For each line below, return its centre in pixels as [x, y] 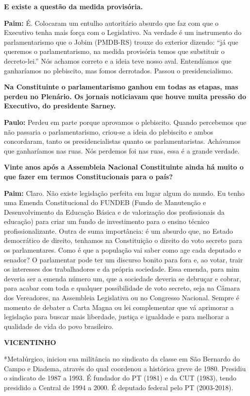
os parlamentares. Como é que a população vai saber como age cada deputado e [123, 250]
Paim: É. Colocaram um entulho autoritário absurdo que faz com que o [111, 23]
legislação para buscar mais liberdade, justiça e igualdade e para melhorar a [117, 317]
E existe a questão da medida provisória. [73, 6]
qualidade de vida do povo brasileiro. [59, 326]
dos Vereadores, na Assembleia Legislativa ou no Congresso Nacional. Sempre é [122, 298]
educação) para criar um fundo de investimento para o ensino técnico [107, 221]
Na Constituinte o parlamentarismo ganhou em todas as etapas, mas [121, 87]
